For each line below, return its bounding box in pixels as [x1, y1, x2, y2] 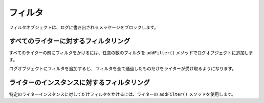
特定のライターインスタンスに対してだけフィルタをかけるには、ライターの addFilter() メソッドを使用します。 [9, 91, 236, 97]
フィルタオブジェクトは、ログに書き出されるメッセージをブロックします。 [9, 24, 159, 30]
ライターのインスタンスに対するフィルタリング [9, 79, 150, 87]
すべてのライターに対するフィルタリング [9, 37, 131, 45]
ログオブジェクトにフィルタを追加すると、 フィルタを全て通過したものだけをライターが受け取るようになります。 [9, 66, 237, 72]
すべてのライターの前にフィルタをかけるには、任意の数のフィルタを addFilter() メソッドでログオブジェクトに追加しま [9, 50, 253, 56]
